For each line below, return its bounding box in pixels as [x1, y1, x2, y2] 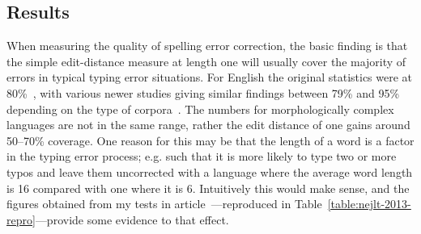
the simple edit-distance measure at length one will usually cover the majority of [6, 52, 406, 69]
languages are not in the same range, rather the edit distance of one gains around [6, 116, 410, 133]
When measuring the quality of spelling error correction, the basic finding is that [6, 37, 408, 54]
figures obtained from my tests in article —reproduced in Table [6, 195, 322, 212]
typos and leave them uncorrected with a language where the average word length [6, 163, 413, 180]
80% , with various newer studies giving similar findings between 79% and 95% [6, 84, 400, 101]
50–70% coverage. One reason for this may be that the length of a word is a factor [6, 132, 415, 148]
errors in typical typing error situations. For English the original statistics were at [6, 69, 413, 86]
